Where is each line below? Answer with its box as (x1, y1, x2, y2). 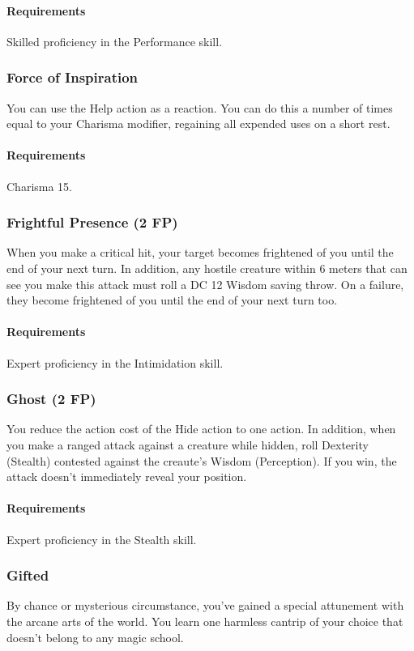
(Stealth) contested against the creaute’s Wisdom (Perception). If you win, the (6, 452, 397, 469)
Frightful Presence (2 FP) (6, 212, 178, 232)
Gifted (6, 565, 49, 585)
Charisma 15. (6, 177, 73, 194)
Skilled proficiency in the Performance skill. (6, 32, 223, 49)
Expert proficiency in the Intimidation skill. (6, 354, 224, 371)
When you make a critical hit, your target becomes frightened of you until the (6, 244, 394, 261)
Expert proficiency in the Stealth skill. (6, 530, 197, 547)
